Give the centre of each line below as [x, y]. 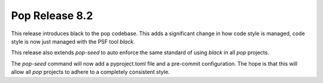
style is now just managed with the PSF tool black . [73, 41]
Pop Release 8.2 [52, 16]
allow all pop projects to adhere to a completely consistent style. [90, 72]
